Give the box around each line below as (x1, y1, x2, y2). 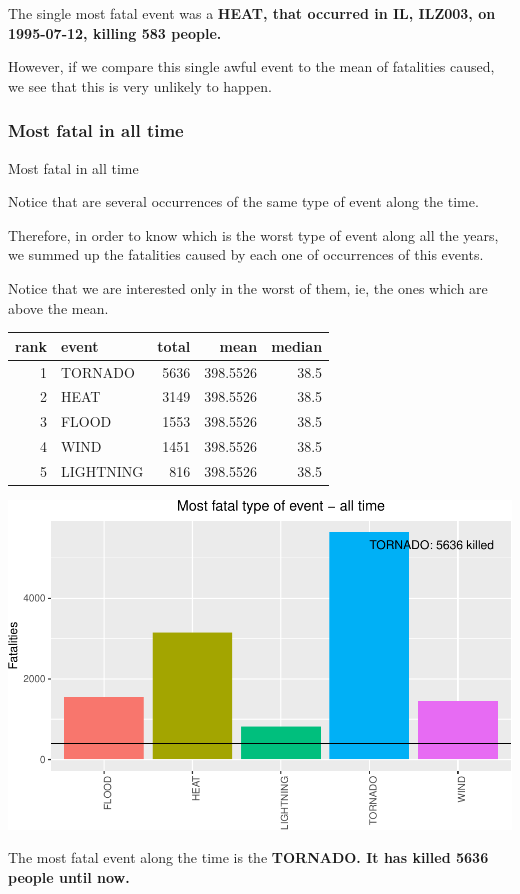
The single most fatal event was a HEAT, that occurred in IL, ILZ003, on (8, 3, 496, 23)
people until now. (8, 866, 130, 887)
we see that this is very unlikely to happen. (8, 75, 272, 96)
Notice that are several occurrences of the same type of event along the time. (8, 191, 479, 212)
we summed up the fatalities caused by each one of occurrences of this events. (8, 244, 484, 265)
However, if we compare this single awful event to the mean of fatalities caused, (8, 56, 495, 77)
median (271, 335, 323, 356)
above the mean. (8, 297, 109, 318)
